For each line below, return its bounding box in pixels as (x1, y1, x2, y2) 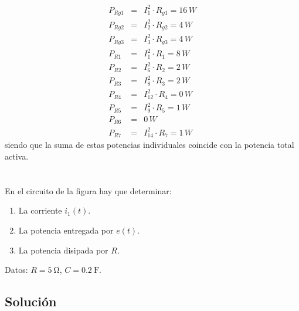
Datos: (5, 263, 28, 276)
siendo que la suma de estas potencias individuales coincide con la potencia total (5, 138, 294, 151)
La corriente (18, 204, 62, 217)
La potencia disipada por (18, 244, 108, 256)
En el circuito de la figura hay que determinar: (5, 184, 172, 197)
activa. (5, 150, 29, 162)
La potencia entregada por (18, 224, 114, 236)
